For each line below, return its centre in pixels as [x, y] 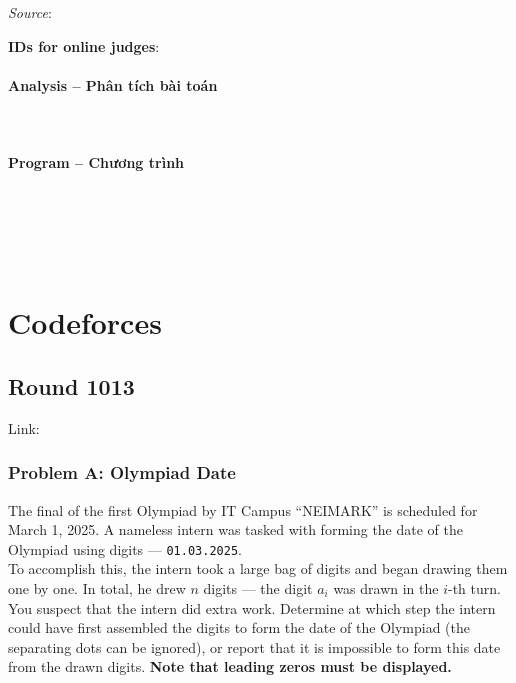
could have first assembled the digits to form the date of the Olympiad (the [239, 627]
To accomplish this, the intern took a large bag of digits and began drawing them [258, 568]
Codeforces [85, 322]
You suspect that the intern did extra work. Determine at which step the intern [252, 607]
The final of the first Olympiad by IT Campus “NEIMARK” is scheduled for [243, 509]
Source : [30, 12]
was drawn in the [386, 587]
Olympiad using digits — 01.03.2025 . [125, 548]
